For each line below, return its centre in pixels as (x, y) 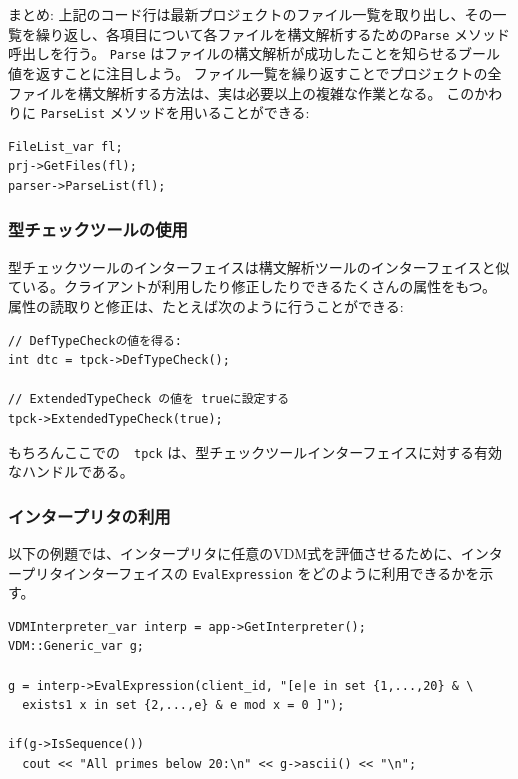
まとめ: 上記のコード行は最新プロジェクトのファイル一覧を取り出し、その (250, 14)
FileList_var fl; (65, 146)
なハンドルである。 (71, 471)
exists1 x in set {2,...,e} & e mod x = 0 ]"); (183, 705)
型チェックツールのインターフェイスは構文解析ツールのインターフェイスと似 (259, 266)
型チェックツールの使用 (98, 229)
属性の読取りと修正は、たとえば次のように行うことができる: (206, 305)
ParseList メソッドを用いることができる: (175, 112)
